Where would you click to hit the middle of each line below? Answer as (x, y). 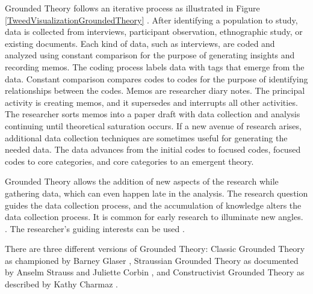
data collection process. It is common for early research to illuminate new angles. (154, 217)
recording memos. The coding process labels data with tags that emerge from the (155, 66)
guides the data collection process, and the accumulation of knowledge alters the (153, 205)
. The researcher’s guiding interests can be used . (95, 228)
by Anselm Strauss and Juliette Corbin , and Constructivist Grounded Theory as (155, 272)
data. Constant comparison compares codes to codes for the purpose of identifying (156, 78)
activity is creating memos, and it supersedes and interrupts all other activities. (151, 102)
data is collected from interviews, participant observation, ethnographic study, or (154, 32)
